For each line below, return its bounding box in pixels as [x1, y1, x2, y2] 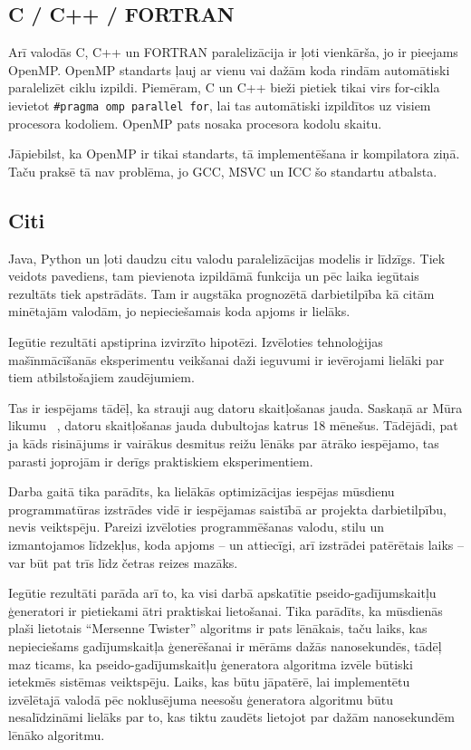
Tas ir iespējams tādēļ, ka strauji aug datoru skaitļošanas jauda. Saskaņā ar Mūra [8, 398, 463, 417]
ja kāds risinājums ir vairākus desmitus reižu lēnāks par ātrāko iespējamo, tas [8, 433, 439, 452]
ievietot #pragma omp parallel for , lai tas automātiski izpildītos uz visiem [8, 95, 431, 114]
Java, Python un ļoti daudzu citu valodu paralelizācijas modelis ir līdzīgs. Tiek [8, 248, 446, 267]
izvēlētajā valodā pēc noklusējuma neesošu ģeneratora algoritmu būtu [8, 689, 394, 708]
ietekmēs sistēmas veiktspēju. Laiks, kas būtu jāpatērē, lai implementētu [8, 672, 410, 691]
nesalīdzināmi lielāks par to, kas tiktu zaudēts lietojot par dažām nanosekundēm [8, 707, 455, 726]
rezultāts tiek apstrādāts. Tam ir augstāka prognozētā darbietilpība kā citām [8, 284, 435, 303]
